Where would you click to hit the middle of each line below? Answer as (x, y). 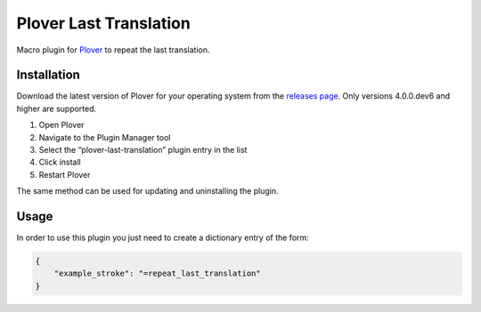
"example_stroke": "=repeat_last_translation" (158, 274)
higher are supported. (57, 108)
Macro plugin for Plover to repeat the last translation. (113, 50)
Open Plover (61, 125)
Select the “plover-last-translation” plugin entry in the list (143, 150)
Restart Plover (65, 174)
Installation (48, 75)
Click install (60, 162)
